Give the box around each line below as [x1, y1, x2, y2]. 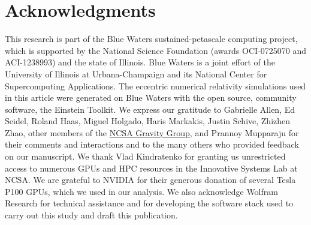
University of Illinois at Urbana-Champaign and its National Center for [5, 67, 267, 80]
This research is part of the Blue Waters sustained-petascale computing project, [5, 32, 298, 45]
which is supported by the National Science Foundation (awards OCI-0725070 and [5, 44, 306, 56]
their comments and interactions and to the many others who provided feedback [5, 138, 299, 151]
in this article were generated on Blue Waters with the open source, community [5, 91, 297, 104]
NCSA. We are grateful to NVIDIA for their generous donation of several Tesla [5, 173, 296, 186]
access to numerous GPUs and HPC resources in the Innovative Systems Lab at [5, 161, 298, 174]
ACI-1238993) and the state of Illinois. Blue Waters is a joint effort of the [5, 56, 275, 68]
